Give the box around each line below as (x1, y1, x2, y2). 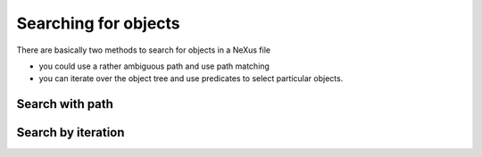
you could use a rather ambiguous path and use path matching (38, 61, 270, 71)
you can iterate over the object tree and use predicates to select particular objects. (38, 73, 344, 84)
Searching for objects (16, 13, 180, 33)
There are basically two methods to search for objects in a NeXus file (16, 45, 271, 55)
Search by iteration (16, 125, 125, 140)
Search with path (16, 96, 113, 112)
